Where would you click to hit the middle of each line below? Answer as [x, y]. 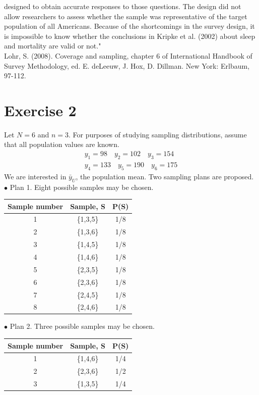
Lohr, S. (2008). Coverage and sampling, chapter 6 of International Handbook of [128, 55]
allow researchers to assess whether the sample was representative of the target [126, 16]
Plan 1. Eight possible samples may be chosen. [82, 187]
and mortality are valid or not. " [53, 46]
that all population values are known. [62, 144]
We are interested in [35, 176]
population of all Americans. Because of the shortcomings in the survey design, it [129, 26]
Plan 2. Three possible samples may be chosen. [82, 326]
